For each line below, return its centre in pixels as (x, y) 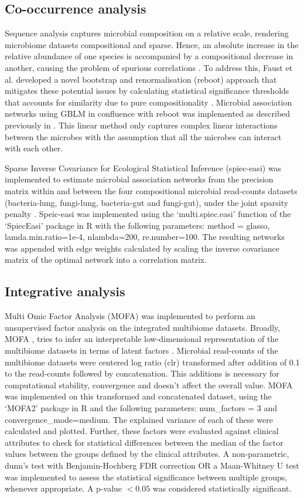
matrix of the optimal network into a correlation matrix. (106, 260)
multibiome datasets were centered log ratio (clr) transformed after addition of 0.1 (152, 362)
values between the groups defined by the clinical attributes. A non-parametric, (147, 454)
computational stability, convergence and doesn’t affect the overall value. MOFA (149, 384)
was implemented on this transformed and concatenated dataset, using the (138, 396)
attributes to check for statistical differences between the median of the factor (144, 442)
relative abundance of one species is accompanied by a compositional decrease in (149, 56)
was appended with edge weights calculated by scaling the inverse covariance (142, 248)
